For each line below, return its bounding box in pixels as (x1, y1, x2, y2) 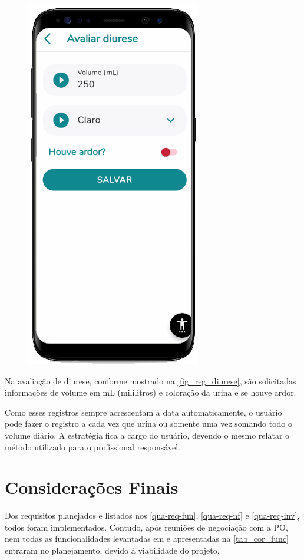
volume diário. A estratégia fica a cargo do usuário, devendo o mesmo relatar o (5, 429, 290, 441)
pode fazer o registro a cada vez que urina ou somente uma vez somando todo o (5, 417, 292, 430)
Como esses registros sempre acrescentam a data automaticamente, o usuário (5, 406, 282, 418)
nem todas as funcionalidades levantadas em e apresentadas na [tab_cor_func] (5, 532, 289, 545)
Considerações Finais (5, 475, 179, 499)
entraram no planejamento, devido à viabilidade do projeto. (5, 544, 220, 556)
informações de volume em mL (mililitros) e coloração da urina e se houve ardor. (5, 386, 296, 398)
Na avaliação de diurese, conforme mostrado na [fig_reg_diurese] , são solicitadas (5, 374, 296, 387)
